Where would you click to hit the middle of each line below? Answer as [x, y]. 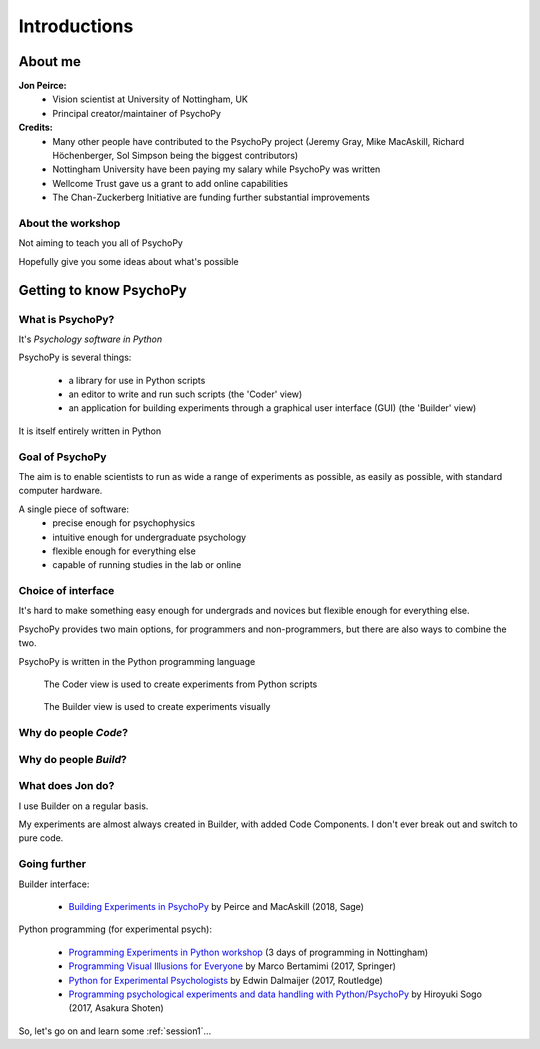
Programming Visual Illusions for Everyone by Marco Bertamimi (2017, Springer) [232, 966]
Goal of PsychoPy [62, 457]
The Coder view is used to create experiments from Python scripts [180, 684]
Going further [52, 864]
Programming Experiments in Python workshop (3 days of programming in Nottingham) [248, 952]
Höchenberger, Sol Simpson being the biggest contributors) [175, 156]
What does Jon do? [66, 786]
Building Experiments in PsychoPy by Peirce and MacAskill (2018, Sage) [216, 906]
